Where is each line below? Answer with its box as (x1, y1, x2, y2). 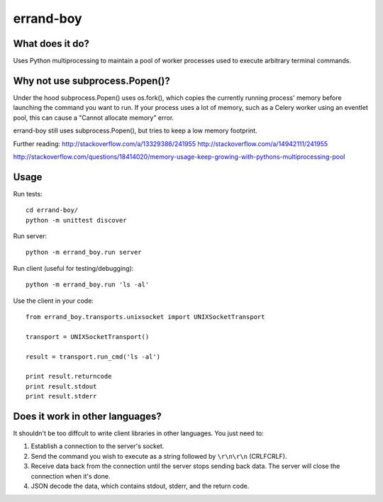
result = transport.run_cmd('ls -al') (26, 352, 161, 361)
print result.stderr (26, 392, 97, 401)
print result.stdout (26, 382, 97, 390)
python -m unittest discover (26, 216, 127, 224)
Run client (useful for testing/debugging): (13, 264, 134, 272)
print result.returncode (26, 372, 112, 381)
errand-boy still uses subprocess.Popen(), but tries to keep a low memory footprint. (13, 126, 258, 135)
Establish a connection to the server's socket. (30, 442, 165, 450)
